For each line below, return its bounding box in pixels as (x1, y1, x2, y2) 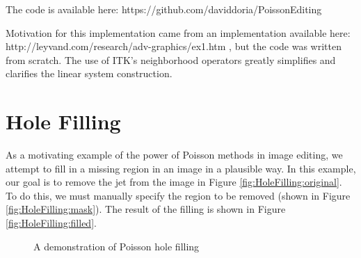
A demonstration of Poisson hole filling (33, 239, 200, 253)
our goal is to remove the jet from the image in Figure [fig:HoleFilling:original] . (6, 175, 342, 189)
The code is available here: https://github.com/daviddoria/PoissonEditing (6, 2, 322, 16)
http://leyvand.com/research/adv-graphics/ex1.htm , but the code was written (6, 39, 342, 54)
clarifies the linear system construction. (6, 66, 173, 81)
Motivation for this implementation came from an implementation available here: (6, 25, 351, 40)
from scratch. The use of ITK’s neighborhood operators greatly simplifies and (6, 52, 336, 67)
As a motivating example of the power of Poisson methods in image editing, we (6, 147, 343, 162)
